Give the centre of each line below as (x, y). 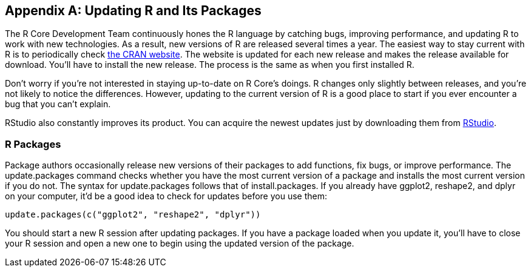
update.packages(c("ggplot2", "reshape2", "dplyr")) (133, 215)
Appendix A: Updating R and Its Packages (133, 11)
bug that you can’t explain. (58, 104)
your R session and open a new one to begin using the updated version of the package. (180, 244)
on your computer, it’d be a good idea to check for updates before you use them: (166, 196)
